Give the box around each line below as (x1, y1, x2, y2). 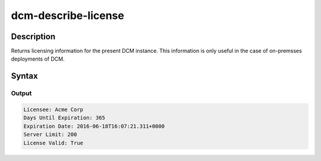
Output (11, 89, 32, 97)
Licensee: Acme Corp (23, 106, 83, 113)
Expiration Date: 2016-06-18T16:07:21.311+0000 (23, 122, 165, 130)
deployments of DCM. (11, 55, 65, 62)
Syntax (11, 71, 38, 81)
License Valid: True (23, 140, 83, 146)
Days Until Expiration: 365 (23, 115, 105, 121)
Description (11, 31, 56, 42)
